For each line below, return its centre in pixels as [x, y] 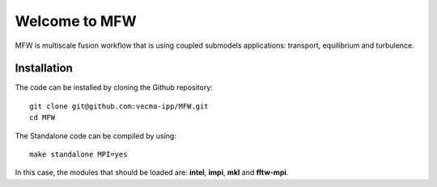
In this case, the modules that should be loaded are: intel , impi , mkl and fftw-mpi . [152, 172]
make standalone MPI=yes [78, 155]
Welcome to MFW [76, 21]
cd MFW [42, 118]
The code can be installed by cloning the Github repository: [114, 87]
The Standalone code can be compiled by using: [96, 136]
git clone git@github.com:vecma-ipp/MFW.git [119, 106]
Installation [44, 68]
